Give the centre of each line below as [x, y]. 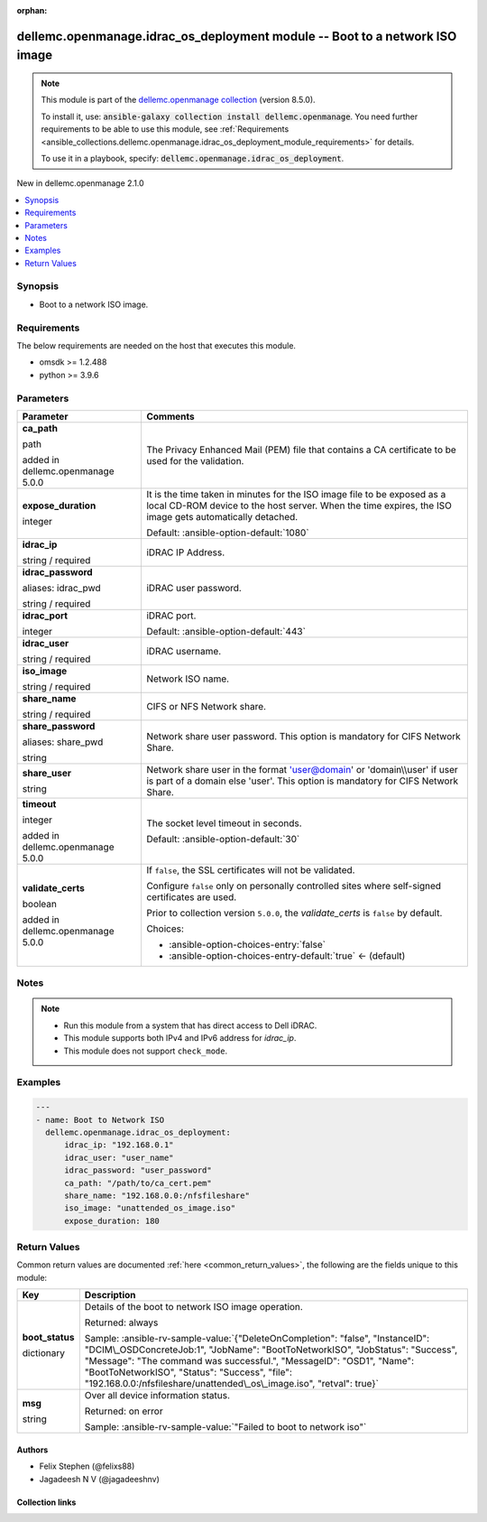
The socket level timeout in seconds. [224, 823]
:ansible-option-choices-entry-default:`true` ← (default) [287, 955]
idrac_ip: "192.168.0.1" [119, 1145]
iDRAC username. [184, 651]
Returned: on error [124, 1411]
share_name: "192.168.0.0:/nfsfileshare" [157, 1195]
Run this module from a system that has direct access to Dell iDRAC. [190, 1025]
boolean [40, 904]
